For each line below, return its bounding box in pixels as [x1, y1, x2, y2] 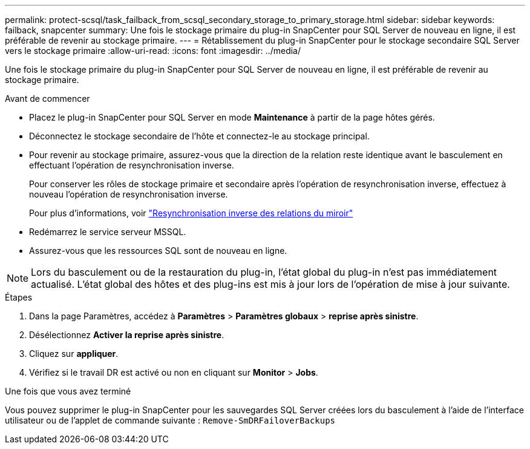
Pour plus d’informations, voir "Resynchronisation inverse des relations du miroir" [29, 208, 353, 218]
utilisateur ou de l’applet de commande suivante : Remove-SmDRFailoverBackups [5, 415, 336, 425]
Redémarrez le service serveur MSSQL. [29, 227, 186, 237]
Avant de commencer [5, 93, 90, 104]
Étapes [5, 292, 33, 302]
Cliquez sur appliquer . [29, 348, 119, 359]
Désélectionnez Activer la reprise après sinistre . [29, 330, 224, 340]
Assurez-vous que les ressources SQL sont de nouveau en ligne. [29, 245, 287, 256]
